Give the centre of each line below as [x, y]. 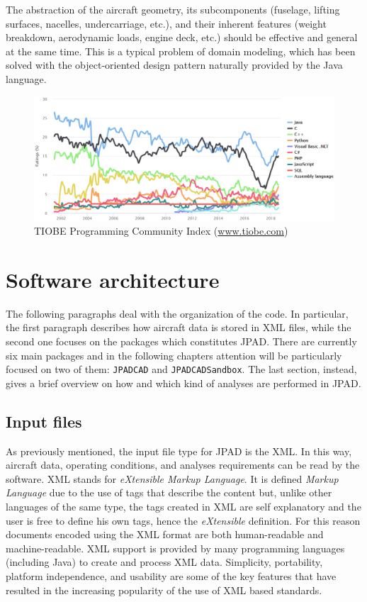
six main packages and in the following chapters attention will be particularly [174, 355]
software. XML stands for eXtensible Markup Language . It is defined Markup [172, 478]
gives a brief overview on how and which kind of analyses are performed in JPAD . [183, 383]
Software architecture [113, 279]
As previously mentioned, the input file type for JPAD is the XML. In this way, [179, 451]
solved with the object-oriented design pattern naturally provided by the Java [174, 65]
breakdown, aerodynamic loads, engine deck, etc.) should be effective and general [182, 37]
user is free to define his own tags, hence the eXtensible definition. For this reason [183, 520]
